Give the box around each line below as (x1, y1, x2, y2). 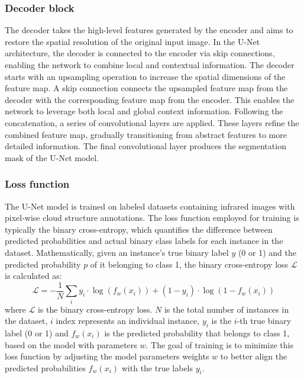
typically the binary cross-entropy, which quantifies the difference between (5, 223, 273, 235)
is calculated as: (5, 269, 62, 282)
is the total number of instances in (164, 303, 289, 315)
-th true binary (237, 314, 292, 327)
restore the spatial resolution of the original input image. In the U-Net (5, 35, 260, 47)
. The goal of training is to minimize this (145, 338, 293, 351)
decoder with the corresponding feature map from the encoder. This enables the (5, 93, 295, 105)
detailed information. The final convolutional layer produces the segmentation (5, 140, 286, 152)
